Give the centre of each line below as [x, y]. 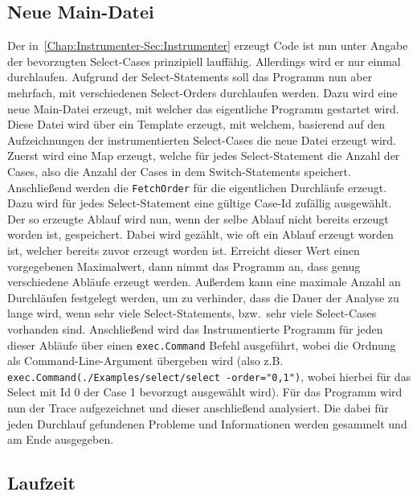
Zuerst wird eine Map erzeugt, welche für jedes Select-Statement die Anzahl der [204, 156]
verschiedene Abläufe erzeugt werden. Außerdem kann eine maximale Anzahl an [204, 282]
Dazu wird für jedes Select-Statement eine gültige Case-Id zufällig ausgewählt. [200, 203]
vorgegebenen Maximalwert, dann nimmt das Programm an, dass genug [184, 266]
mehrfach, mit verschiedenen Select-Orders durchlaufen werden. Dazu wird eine [202, 92]
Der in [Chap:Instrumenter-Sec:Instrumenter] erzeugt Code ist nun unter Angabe [208, 45]
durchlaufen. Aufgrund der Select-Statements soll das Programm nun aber [190, 77]
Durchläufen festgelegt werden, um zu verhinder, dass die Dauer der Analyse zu [203, 297]
